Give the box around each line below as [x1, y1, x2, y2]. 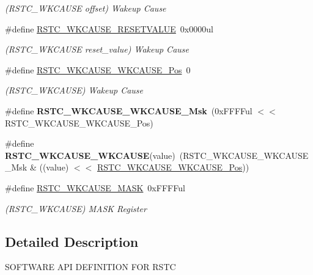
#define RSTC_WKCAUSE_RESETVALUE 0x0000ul [5, 22, 213, 35]
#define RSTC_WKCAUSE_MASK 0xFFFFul [5, 181, 185, 194]
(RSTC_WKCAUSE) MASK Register [5, 202, 147, 215]
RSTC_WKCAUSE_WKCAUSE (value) [5, 148, 175, 161]
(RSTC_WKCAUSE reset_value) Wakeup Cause [5, 43, 189, 56]
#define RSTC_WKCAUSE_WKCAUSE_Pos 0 [5, 63, 191, 76]
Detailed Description [5, 232, 139, 251]
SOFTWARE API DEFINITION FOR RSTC [5, 260, 176, 273]
